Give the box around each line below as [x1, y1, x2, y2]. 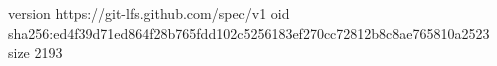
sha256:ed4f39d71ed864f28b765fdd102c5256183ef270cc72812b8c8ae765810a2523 [8, 22, 490, 43]
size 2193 [8, 42, 63, 63]
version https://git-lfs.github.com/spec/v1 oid [8, 3, 290, 23]
